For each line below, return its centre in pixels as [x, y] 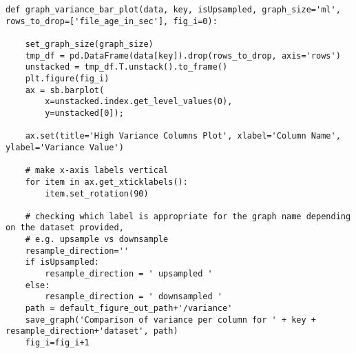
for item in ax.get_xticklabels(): [106, 182]
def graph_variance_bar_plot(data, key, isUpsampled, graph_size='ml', [173, 10]
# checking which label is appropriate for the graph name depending [188, 216]
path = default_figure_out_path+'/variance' [129, 309]
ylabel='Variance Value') [65, 147]
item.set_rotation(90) [97, 193]
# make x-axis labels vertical [97, 171]
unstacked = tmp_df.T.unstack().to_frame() [126, 67]
